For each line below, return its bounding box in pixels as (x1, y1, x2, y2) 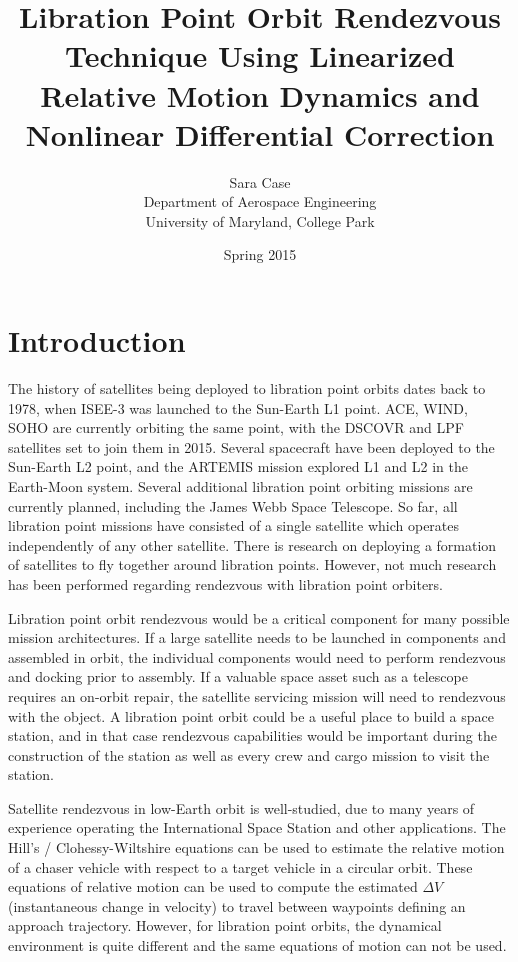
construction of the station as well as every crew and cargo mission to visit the (8, 744, 490, 765)
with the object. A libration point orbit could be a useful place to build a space (8, 705, 494, 726)
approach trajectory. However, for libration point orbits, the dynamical (8, 915, 442, 936)
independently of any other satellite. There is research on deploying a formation (8, 534, 497, 555)
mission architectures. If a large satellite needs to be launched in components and (8, 627, 506, 648)
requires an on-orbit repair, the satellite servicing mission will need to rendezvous (8, 685, 506, 706)
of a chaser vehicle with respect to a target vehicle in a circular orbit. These (8, 856, 473, 877)
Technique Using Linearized (65, 35, 455, 76)
